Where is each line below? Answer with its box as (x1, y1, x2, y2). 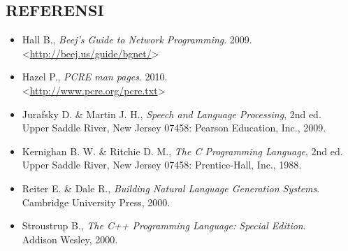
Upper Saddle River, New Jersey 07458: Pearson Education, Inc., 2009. (22, 120, 326, 135)
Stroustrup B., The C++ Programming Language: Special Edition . (22, 218, 306, 233)
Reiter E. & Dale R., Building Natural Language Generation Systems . (22, 180, 320, 195)
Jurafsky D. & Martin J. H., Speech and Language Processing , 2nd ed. (22, 106, 321, 121)
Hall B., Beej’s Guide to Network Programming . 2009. (22, 32, 252, 47)
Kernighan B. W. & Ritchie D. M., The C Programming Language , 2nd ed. (22, 143, 343, 158)
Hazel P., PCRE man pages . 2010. (22, 69, 168, 84)
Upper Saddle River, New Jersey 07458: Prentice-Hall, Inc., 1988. (22, 157, 302, 172)
